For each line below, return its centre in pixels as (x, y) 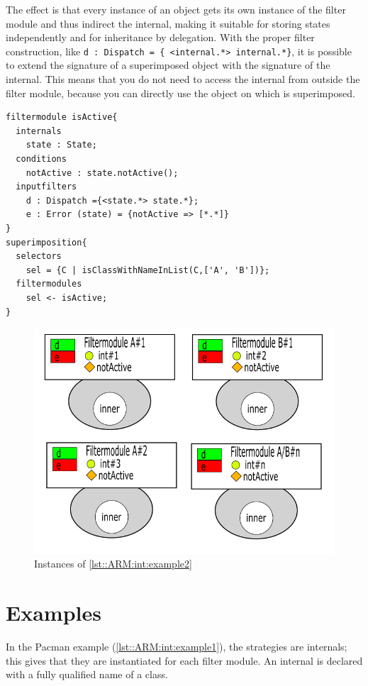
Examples (54, 613)
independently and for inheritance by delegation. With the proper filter (160, 37)
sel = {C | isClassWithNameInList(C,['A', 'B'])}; (148, 270)
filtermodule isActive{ (62, 117)
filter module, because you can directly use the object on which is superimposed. (180, 93)
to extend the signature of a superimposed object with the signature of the (168, 65)
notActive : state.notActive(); (102, 173)
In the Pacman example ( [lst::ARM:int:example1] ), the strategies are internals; (177, 646)
